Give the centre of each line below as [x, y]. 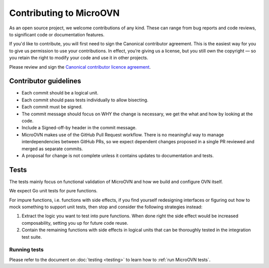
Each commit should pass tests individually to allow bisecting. [85, 100]
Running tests [26, 250]
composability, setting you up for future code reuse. [75, 223]
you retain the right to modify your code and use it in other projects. [79, 58]
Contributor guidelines [45, 81]
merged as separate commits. [52, 149]
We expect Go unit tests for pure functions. [54, 191]
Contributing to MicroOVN [64, 13]
